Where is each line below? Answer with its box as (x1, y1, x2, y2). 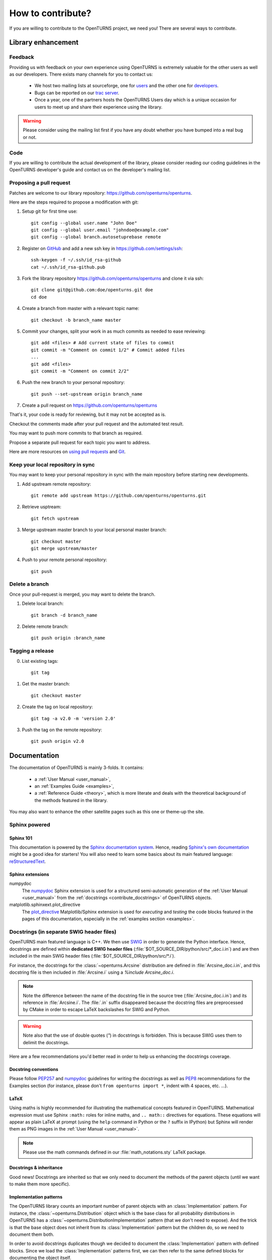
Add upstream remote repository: (22, 481, 91, 487)
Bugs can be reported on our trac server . (34, 90, 119, 96)
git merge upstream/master (31, 545, 98, 551)
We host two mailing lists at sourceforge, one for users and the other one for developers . (34, 83, 219, 89)
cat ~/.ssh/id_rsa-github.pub (31, 264, 106, 270)
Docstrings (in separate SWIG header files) (9, 928, 117, 935)
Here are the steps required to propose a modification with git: (9, 199, 139, 205)
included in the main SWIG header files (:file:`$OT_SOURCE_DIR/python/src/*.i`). (9, 953, 176, 959)
